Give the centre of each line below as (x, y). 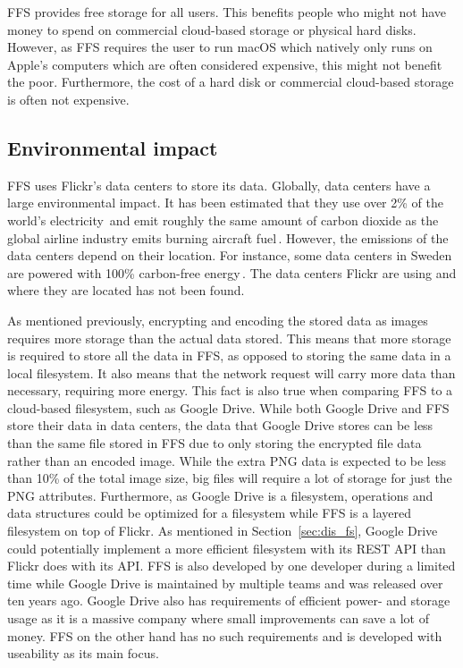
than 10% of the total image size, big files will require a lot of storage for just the (230, 478)
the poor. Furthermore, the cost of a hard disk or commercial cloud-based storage (231, 82)
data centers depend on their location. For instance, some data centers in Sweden (230, 255)
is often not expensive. (68, 99)
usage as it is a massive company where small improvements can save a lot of (218, 618)
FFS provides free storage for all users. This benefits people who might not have (227, 12)
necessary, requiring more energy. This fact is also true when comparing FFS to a (230, 390)
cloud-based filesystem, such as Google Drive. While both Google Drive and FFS (228, 407)
